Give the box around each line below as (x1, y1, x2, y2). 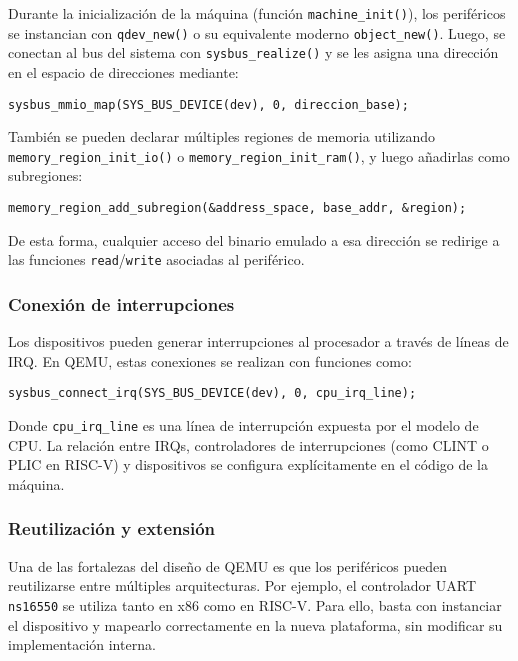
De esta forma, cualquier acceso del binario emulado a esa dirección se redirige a (8, 229, 500, 250)
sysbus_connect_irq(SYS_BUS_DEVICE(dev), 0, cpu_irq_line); (8, 386, 417, 401)
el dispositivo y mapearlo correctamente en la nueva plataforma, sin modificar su (8, 614, 503, 635)
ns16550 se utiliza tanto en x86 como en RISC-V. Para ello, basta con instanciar (8, 594, 502, 615)
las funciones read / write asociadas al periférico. (8, 249, 305, 270)
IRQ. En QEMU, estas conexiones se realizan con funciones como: (8, 350, 412, 371)
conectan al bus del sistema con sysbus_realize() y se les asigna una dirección (8, 42, 499, 63)
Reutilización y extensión (8, 516, 216, 541)
